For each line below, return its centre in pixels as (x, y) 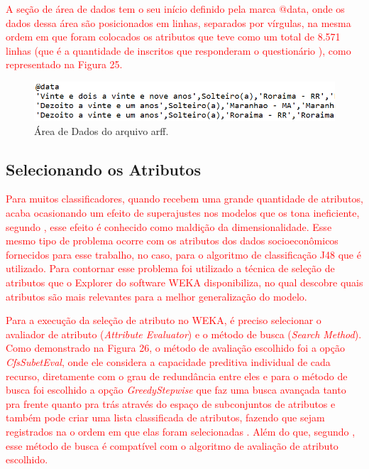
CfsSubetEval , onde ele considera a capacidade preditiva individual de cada (168, 361)
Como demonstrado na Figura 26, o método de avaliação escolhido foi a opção (175, 348)
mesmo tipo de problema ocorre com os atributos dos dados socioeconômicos (172, 241)
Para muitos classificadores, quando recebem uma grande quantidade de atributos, (185, 199)
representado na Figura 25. (64, 64)
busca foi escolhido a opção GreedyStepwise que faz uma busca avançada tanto (176, 390)
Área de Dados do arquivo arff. (101, 130)
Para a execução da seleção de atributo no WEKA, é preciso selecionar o (164, 320)
